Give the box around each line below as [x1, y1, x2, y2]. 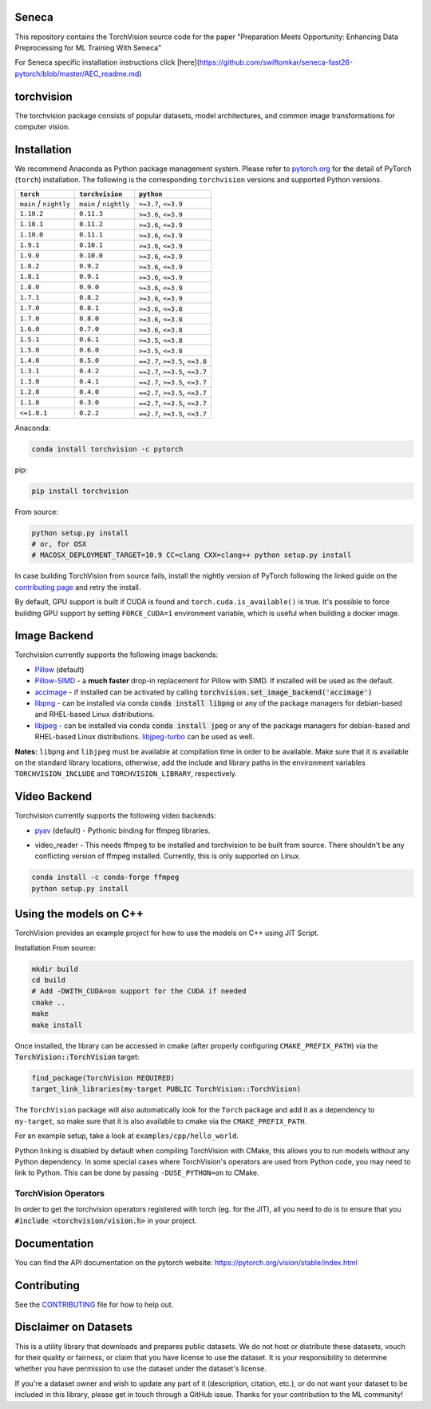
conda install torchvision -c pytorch [31, 444, 184, 453]
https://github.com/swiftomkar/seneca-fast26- [199, 58, 354, 67]
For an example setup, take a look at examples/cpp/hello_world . [14, 1131, 239, 1140]
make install [31, 1020, 83, 1029]
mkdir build [31, 964, 79, 973]
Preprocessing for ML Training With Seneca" [14, 42, 162, 52]
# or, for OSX [31, 539, 87, 548]
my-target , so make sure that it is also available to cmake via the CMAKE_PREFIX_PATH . [14, 1116, 307, 1126]
